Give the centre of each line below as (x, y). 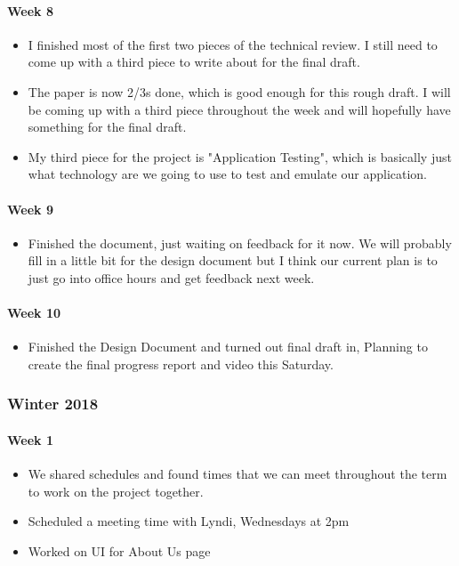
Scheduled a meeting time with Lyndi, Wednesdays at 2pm (189, 521)
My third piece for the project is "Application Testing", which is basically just (240, 156)
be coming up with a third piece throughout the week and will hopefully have (239, 109)
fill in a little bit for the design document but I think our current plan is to (233, 260)
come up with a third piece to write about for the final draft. (194, 62)
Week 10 (34, 313)
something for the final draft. (107, 127)
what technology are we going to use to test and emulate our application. (228, 174)
